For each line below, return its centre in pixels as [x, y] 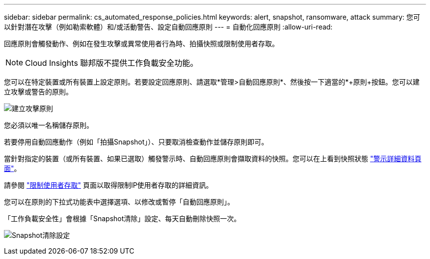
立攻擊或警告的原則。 [38, 92]
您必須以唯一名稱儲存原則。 [49, 125]
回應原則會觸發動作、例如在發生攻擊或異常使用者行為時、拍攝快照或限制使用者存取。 [141, 43]
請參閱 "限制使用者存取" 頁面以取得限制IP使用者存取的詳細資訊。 [108, 185]
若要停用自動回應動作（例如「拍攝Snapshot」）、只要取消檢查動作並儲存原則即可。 [136, 142]
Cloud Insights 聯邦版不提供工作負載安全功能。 [112, 63]
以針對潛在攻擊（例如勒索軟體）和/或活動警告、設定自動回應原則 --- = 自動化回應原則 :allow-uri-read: [168, 27]
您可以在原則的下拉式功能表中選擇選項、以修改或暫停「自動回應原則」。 [119, 202]
